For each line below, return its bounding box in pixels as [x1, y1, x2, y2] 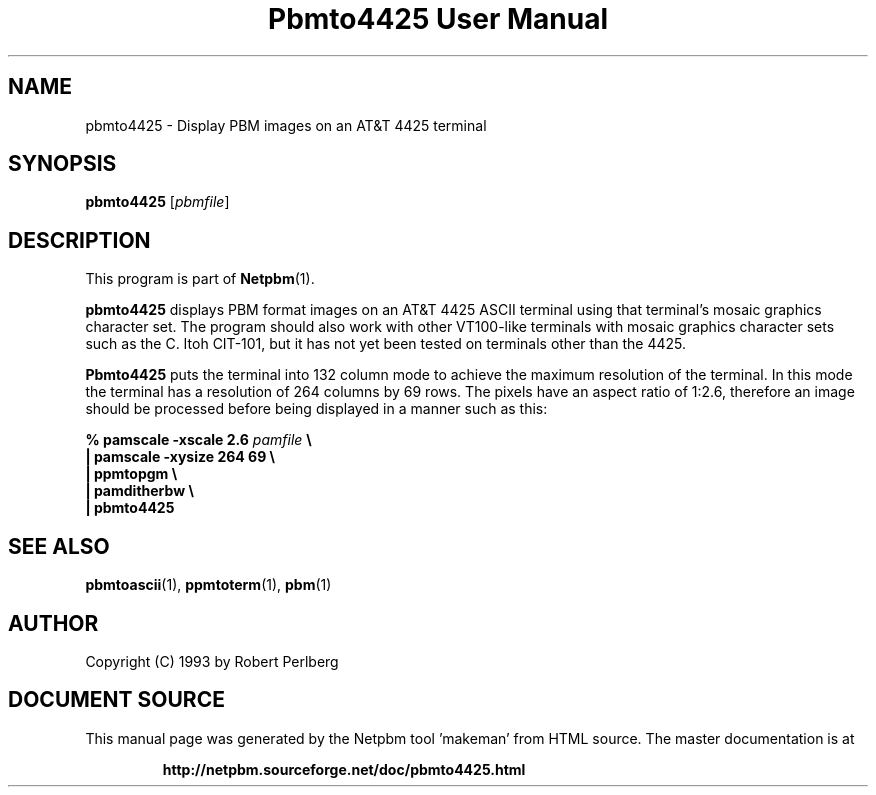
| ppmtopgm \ [85, 465, 178, 483]
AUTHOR [8, 610, 99, 636]
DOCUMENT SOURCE [8, 687, 225, 713]
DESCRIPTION [8, 227, 151, 253]
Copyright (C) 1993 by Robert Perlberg [85, 652, 339, 670]
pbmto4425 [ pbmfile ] [85, 193, 230, 211]
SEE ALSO [8, 533, 110, 559]
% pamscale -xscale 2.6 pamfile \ [85, 431, 312, 449]
